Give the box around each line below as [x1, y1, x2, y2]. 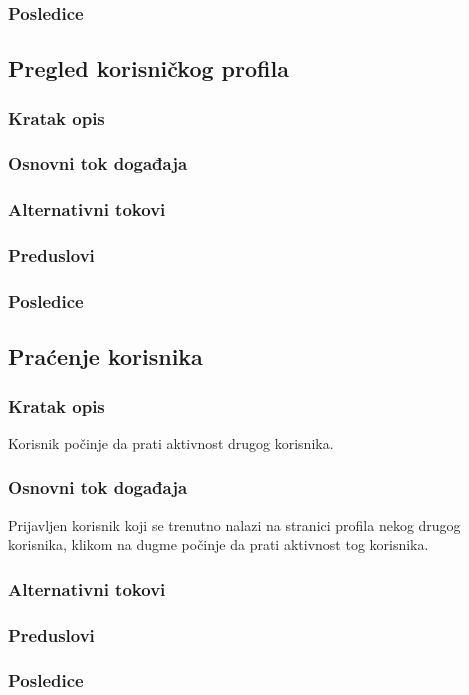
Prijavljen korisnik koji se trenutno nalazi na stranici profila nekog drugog [8, 514, 461, 535]
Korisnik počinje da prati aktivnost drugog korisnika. [8, 432, 334, 453]
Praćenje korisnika [8, 341, 203, 372]
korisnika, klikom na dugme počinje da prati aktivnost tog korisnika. [8, 534, 429, 555]
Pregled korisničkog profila [8, 53, 289, 84]
